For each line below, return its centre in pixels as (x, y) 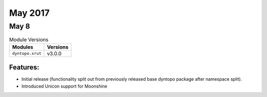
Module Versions (29, 40)
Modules (23, 47)
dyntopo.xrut (27, 54)
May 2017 (29, 13)
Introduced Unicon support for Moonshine (65, 86)
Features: (24, 68)
